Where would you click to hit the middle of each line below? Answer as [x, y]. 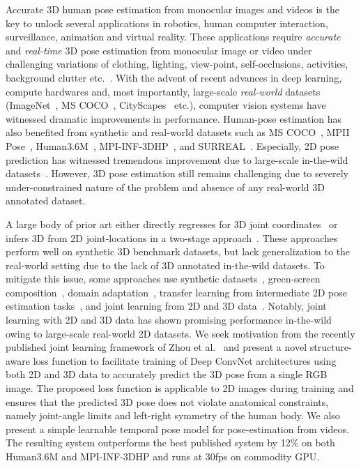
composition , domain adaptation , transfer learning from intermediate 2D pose [176, 292]
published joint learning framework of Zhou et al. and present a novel [156, 347]
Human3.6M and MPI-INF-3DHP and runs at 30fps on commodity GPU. [163, 456]
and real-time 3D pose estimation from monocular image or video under [159, 50]
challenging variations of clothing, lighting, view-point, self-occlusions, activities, [177, 64]
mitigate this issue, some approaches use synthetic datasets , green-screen [163, 279]
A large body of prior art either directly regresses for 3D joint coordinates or [172, 224]
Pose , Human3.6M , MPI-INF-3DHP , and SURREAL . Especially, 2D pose [172, 145]
